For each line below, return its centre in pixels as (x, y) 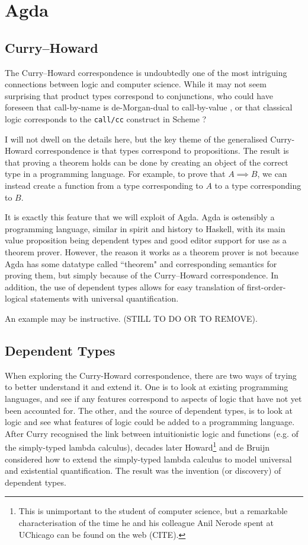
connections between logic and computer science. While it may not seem (136, 84)
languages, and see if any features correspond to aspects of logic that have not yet (153, 398)
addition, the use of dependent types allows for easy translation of (125, 286)
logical (16, 298)
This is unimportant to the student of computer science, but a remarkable (153, 511)
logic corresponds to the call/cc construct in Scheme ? (106, 118)
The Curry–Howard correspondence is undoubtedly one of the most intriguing (146, 72)
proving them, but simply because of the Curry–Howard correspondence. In (142, 275)
